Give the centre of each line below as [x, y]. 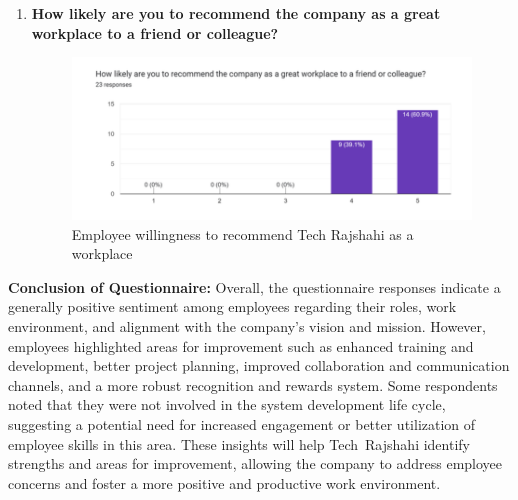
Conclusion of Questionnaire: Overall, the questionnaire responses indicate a [254, 286]
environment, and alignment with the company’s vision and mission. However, [247, 326]
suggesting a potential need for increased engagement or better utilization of [242, 423]
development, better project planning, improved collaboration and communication [259, 365]
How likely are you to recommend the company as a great [236, 13]
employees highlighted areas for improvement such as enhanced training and [241, 345]
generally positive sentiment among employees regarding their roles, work [232, 306]
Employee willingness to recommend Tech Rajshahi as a [242, 233]
